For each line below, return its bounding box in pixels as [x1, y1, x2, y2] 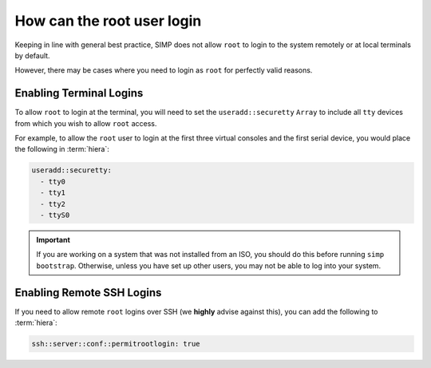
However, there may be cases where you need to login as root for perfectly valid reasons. [14, 65, 313, 75]
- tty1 [40, 188, 66, 197]
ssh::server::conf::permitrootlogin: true [31, 339, 200, 348]
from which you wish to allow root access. [14, 118, 157, 128]
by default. [14, 50, 51, 60]
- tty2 [40, 200, 66, 208]
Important [36, 235, 71, 244]
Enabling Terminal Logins [14, 86, 144, 100]
